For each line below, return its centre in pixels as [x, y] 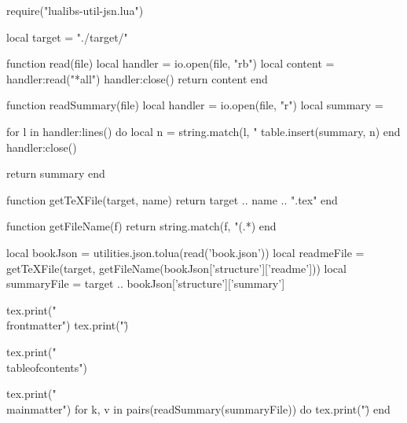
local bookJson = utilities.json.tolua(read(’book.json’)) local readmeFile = [185, 252]
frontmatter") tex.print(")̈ [68, 325]
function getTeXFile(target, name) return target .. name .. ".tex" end [172, 199]
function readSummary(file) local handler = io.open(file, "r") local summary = [195, 105]
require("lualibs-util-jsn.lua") [75, 10]
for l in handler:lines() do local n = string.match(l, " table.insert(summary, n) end [203, 131]
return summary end [56, 173]
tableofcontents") [47, 367]
